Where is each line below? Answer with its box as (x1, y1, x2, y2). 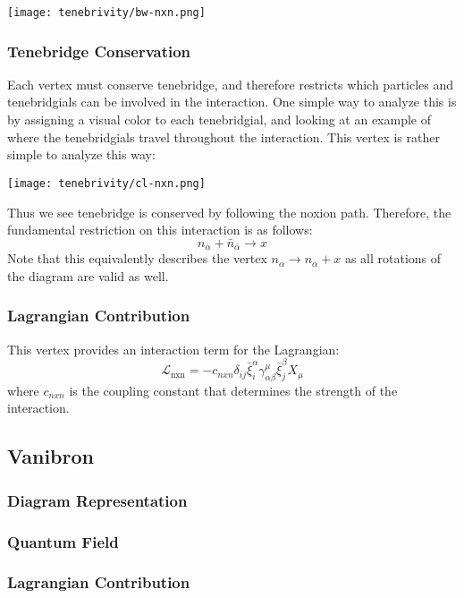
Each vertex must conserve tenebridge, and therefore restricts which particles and (7, 74, 454, 93)
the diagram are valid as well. (7, 266, 169, 285)
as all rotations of (344, 249, 442, 268)
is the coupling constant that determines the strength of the (69, 380, 398, 399)
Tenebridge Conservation (7, 39, 191, 62)
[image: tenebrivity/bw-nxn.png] (7, 6, 206, 19)
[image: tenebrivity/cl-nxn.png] (7, 176, 206, 190)
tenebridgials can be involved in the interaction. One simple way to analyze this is (7, 92, 457, 111)
